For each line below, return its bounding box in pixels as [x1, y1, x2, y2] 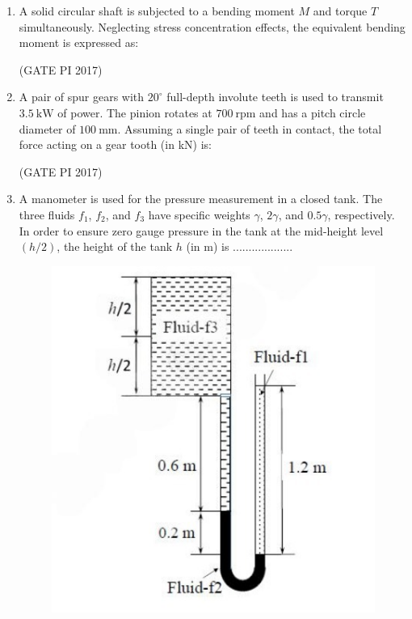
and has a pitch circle [259, 104, 366, 121]
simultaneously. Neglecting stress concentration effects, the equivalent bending [19, 18, 406, 35]
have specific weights [148, 206, 250, 223]
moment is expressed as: [19, 34, 139, 51]
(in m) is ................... [186, 238, 293, 255]
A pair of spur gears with [19, 88, 145, 105]
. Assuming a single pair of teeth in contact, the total [117, 120, 382, 137]
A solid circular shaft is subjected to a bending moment [19, 2, 295, 19]
